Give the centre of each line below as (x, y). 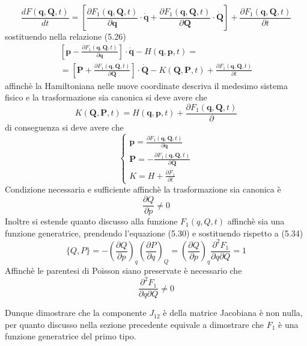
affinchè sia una (256, 221)
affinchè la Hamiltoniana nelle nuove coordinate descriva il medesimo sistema (146, 85)
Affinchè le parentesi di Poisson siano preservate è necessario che (123, 270)
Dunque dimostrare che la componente (76, 313)
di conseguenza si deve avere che (64, 127)
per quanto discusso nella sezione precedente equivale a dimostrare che (134, 324)
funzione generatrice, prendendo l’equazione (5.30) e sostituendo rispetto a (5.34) (154, 233)
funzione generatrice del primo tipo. (71, 336)
